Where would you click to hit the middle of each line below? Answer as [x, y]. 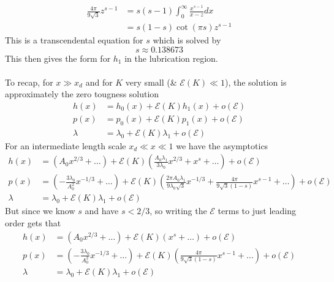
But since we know [40, 211]
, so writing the [178, 211]
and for [99, 82]
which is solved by [187, 39]
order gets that [33, 223]
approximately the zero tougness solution [82, 94]
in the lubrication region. [171, 58]
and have [102, 211]
